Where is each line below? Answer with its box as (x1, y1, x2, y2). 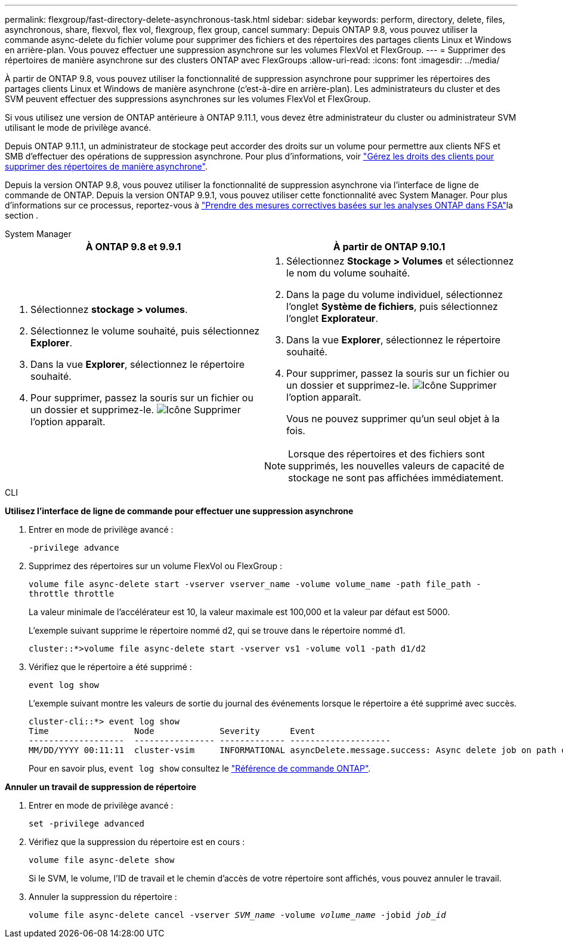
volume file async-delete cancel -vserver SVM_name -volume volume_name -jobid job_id (29, 910, 446, 920)
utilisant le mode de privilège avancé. (5, 122, 151, 133)
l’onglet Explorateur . (286, 312, 378, 324)
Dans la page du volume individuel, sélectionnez (286, 288, 503, 300)
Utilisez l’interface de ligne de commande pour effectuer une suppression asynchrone (5, 506, 354, 516)
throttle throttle (29, 589, 115, 598)
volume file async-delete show (29, 855, 175, 865)
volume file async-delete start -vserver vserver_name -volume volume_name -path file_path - (29, 579, 481, 589)
